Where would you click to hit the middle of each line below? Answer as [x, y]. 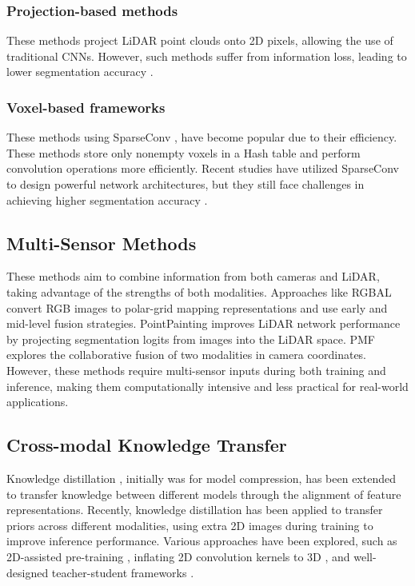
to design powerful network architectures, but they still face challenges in [186, 184]
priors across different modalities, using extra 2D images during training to [190, 525]
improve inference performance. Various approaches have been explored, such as [202, 541]
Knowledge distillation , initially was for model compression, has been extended [201, 478]
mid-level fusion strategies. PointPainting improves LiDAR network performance [204, 323]
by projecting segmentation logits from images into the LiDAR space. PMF [191, 339]
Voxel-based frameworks [86, 107]
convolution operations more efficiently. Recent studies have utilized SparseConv [203, 168]
